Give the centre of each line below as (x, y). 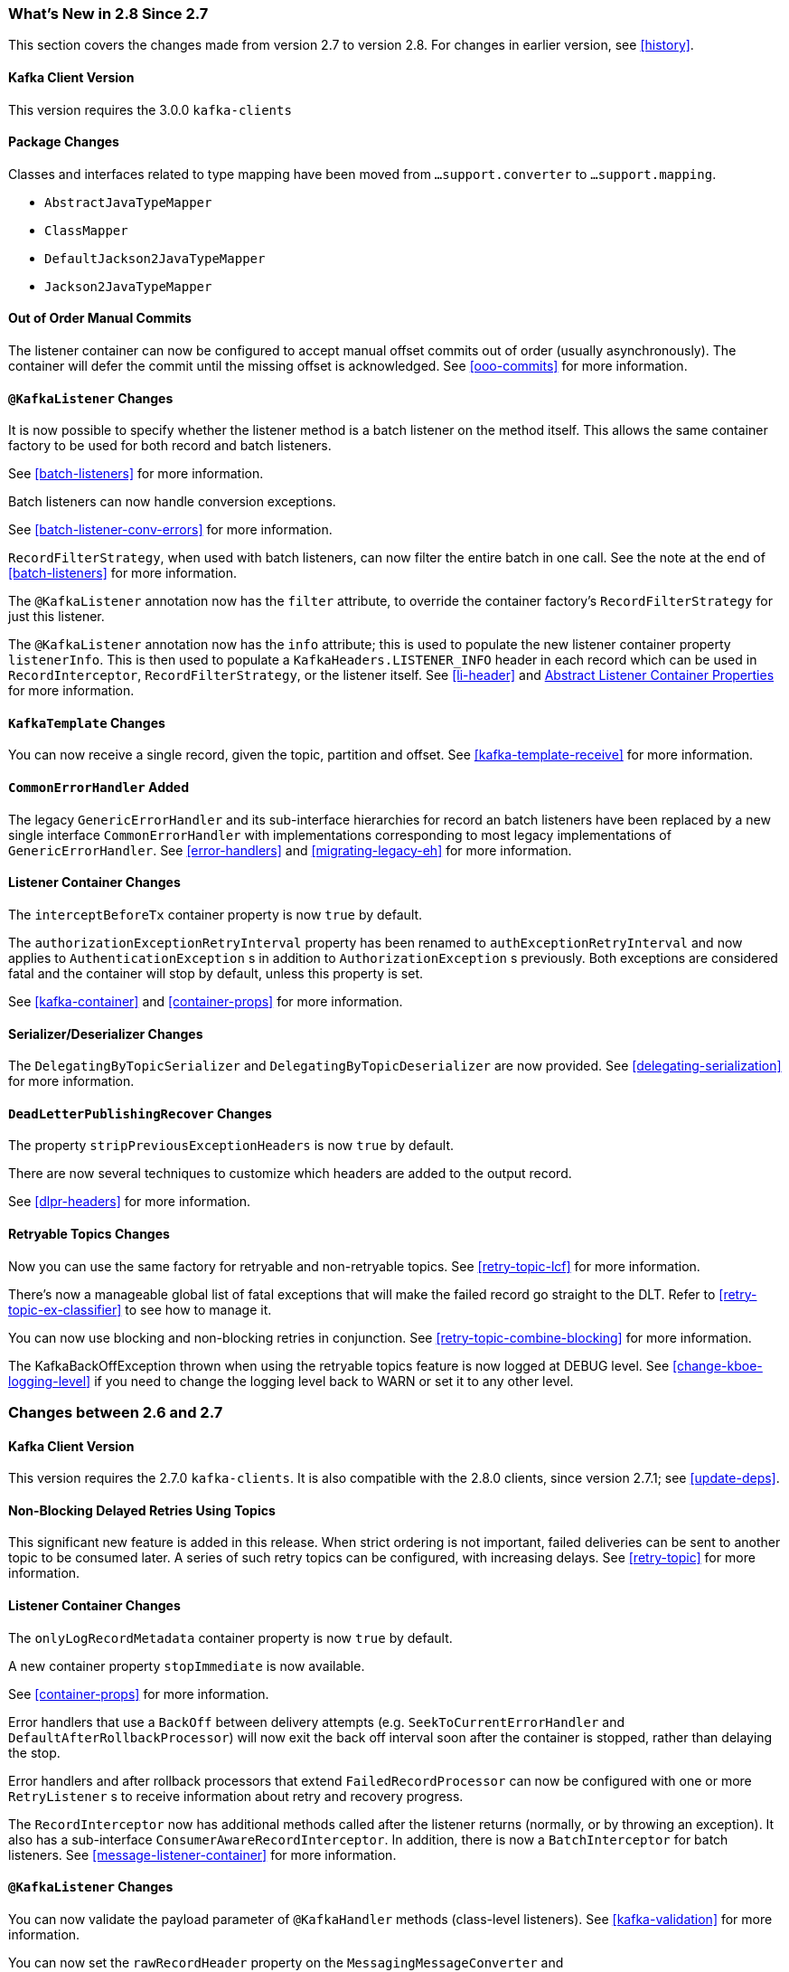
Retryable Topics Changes (89, 1233)
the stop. (34, 1752)
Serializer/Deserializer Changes (106, 1033)
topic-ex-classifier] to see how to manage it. (140, 1309)
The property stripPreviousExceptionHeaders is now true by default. (231, 1146)
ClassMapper (86, 230)
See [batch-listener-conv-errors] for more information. (170, 530)
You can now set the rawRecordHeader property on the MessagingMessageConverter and (286, 1962)
